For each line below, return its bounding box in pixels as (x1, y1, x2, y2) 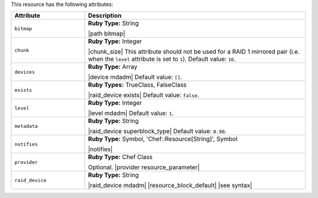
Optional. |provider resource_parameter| (88, 163, 200, 171)
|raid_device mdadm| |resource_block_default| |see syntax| (88, 181, 253, 190)
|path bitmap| (88, 29, 125, 38)
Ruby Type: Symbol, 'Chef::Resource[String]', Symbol (88, 135, 238, 143)
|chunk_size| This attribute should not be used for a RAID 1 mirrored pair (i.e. (88, 48, 300, 56)
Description (88, 12, 122, 20)
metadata (14, 123, 38, 129)
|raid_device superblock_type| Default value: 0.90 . (88, 127, 227, 136)
